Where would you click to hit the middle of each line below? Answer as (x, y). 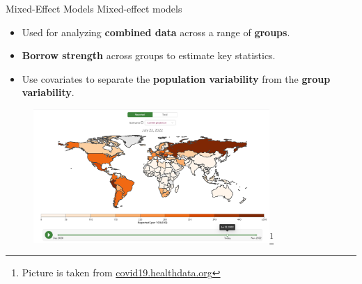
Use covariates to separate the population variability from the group (176, 78)
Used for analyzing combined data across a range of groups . (156, 32)
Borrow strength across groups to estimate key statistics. (149, 55)
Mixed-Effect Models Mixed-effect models (94, 8)
